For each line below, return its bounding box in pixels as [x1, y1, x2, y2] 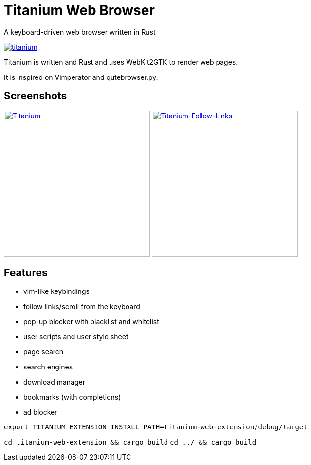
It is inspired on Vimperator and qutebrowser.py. [4, 73, 158, 81]
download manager [23, 378, 86, 387]
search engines [23, 363, 73, 371]
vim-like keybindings [23, 287, 90, 296]
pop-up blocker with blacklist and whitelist [23, 317, 159, 326]
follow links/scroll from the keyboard [23, 302, 140, 311]
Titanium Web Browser [4, 2, 155, 19]
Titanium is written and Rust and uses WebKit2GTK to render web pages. [4, 58, 238, 66]
